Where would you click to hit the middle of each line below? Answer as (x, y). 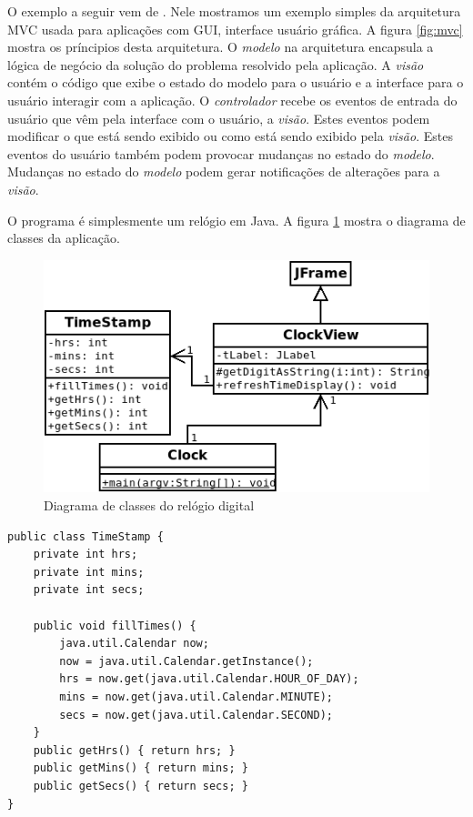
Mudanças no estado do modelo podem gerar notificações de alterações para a (224, 171)
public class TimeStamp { (86, 536)
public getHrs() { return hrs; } (134, 750)
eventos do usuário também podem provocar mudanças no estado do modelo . (221, 153)
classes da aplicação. (64, 238)
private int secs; (89, 590)
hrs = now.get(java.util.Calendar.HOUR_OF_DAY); (209, 679)
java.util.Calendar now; (134, 644)
